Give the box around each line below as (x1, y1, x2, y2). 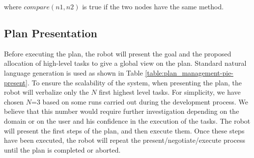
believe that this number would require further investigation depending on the (4, 106, 239, 116)
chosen (4, 96, 24, 106)
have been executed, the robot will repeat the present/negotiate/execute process (4, 135, 246, 145)
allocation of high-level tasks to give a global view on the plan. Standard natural (4, 58, 247, 68)
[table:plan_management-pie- (145, 67, 234, 78)
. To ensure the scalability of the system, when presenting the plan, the (27, 77, 242, 87)
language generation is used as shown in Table (4, 67, 143, 78)
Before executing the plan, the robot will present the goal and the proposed (4, 48, 231, 58)
